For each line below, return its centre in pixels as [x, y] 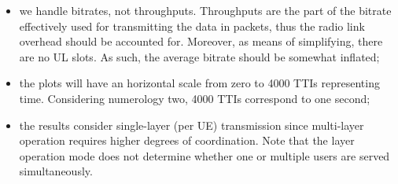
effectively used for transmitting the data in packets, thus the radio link [192, 26]
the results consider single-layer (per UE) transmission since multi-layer [192, 125]
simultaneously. [56, 171]
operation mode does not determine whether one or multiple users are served [205, 155]
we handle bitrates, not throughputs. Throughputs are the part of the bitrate [205, 10]
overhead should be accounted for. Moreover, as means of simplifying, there [201, 41]
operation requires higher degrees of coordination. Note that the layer [187, 140]
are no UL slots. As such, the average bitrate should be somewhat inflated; [199, 56]
